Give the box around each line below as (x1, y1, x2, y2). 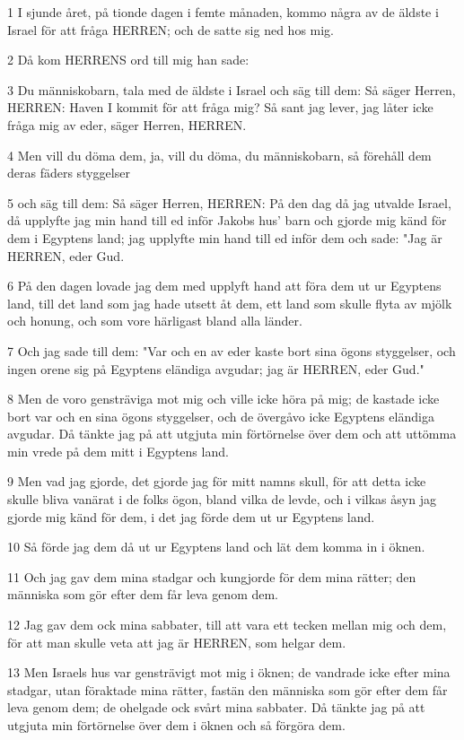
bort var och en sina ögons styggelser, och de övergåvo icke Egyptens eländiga (7, 406, 434, 425)
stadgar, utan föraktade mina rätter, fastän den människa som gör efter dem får (7, 680, 448, 699)
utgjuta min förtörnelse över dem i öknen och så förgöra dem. (7, 716, 346, 734)
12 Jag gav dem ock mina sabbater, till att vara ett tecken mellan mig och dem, (7, 615, 447, 634)
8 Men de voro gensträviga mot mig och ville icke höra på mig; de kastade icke (7, 389, 440, 408)
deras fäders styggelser (7, 163, 130, 182)
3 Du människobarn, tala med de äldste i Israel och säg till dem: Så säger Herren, (7, 80, 456, 99)
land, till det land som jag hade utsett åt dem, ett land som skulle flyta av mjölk (7, 293, 452, 312)
